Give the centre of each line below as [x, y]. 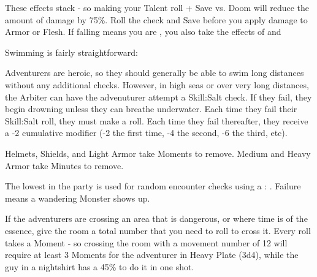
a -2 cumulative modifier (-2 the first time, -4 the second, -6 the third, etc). [146, 133]
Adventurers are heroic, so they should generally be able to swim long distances [155, 73]
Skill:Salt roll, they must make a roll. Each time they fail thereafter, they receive [157, 120]
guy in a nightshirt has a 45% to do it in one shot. [100, 266]
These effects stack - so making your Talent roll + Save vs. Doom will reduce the [157, 7]
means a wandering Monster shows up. [78, 198]
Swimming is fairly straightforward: [71, 52]
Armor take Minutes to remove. [64, 165]
